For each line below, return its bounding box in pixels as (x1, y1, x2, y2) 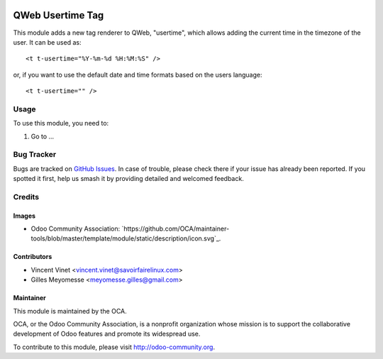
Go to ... (30, 132, 55, 140)
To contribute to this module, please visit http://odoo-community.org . (13, 343, 216, 351)
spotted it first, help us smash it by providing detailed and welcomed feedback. (13, 175, 244, 183)
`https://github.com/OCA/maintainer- (121, 224, 230, 233)
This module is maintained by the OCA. (13, 306, 127, 315)
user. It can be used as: (13, 38, 82, 46)
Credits (13, 192, 39, 201)
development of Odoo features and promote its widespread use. (13, 330, 201, 338)
